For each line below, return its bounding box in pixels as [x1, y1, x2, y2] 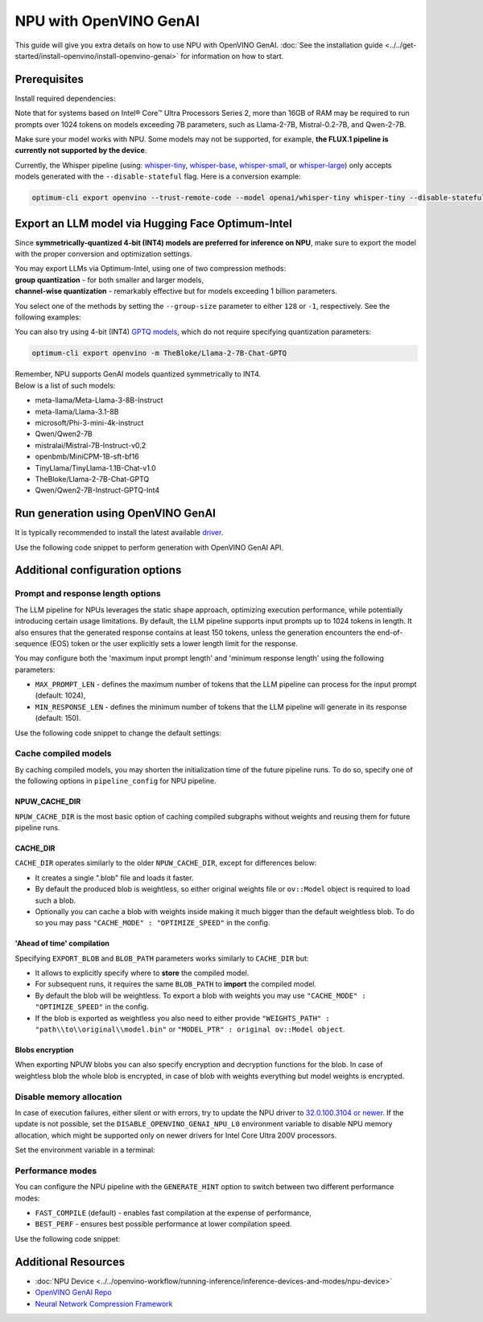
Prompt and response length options [14, 588, 161, 599]
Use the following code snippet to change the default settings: [14, 728, 221, 738]
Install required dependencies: [14, 93, 116, 103]
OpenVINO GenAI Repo [35, 1287, 112, 1297]
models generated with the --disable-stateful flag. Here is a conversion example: [14, 171, 301, 181]
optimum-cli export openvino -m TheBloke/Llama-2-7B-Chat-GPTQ [31, 348, 287, 358]
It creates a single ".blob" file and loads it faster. [35, 873, 194, 883]
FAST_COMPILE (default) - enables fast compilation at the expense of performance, [35, 1208, 312, 1218]
